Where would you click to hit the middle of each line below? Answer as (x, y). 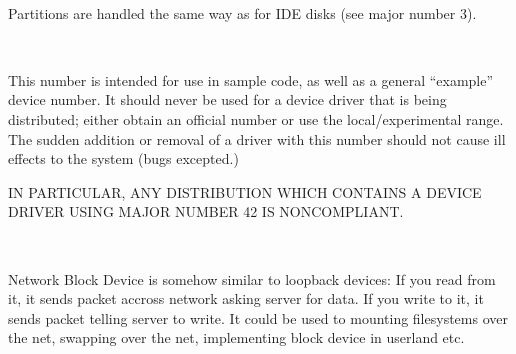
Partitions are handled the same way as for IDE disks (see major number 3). (242, 12)
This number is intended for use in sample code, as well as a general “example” (251, 79)
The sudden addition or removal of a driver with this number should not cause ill (257, 138)
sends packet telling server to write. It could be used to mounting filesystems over (258, 317)
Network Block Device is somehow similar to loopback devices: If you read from (252, 278)
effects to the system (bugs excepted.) (123, 158)
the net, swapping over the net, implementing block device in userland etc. (236, 337)
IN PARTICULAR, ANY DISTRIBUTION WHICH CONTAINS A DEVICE (245, 191)
